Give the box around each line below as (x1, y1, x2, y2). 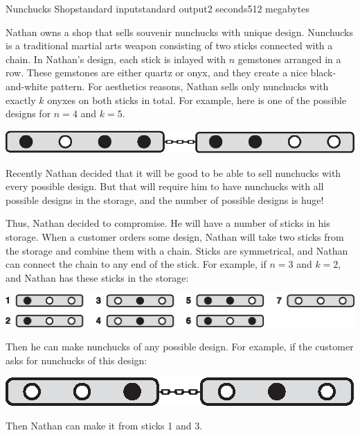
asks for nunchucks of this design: (6, 352, 147, 367)
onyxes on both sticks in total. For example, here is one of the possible (47, 92, 347, 107)
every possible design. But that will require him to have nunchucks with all (6, 179, 324, 194)
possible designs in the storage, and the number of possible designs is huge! (6, 192, 324, 207)
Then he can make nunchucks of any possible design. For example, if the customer (6, 339, 354, 354)
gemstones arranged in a (237, 51, 341, 66)
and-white (6, 78, 48, 93)
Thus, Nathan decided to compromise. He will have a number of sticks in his (6, 216, 330, 230)
